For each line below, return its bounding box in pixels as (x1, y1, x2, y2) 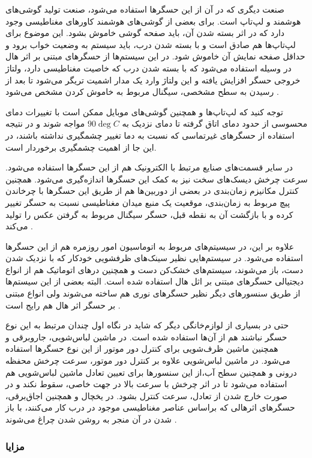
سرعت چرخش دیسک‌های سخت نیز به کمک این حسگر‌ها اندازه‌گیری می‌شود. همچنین (5, 172, 308, 185)
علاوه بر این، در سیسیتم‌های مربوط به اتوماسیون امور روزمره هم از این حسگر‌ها (5, 240, 295, 252)
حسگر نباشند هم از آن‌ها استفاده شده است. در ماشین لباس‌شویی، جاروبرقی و (5, 330, 287, 343)
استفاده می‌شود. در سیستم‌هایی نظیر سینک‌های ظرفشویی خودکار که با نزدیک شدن (5, 252, 303, 264)
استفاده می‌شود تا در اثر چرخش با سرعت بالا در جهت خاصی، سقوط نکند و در (5, 378, 287, 390)
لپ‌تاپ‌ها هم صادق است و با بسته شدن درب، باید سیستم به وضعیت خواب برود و (5, 38, 296, 50)
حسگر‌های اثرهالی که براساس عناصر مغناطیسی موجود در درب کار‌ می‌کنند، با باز (5, 401, 295, 414)
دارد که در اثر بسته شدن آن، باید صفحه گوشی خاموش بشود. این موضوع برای (5, 26, 285, 39)
